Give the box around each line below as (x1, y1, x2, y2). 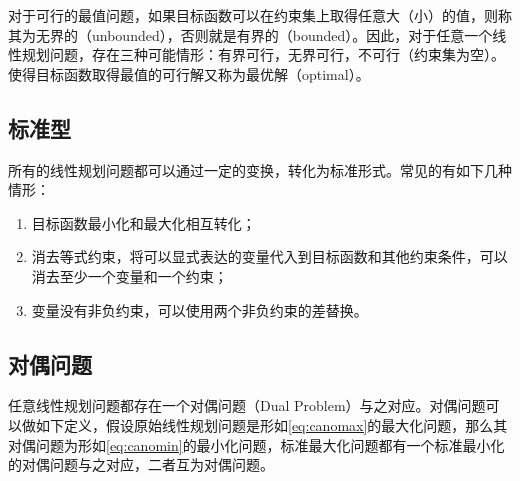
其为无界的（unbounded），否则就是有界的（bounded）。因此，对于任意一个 (8, 24, 493, 45)
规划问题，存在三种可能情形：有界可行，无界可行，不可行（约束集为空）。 (21, 44, 505, 65)
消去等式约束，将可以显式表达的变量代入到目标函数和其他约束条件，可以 (31, 246, 508, 267)
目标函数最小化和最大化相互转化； (31, 212, 256, 233)
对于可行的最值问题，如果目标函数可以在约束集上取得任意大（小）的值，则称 (8, 5, 512, 25)
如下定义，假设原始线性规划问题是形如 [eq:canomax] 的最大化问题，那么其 (35, 414, 508, 435)
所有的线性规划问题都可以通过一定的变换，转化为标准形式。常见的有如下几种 (8, 159, 512, 180)
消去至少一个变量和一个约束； (31, 265, 228, 286)
